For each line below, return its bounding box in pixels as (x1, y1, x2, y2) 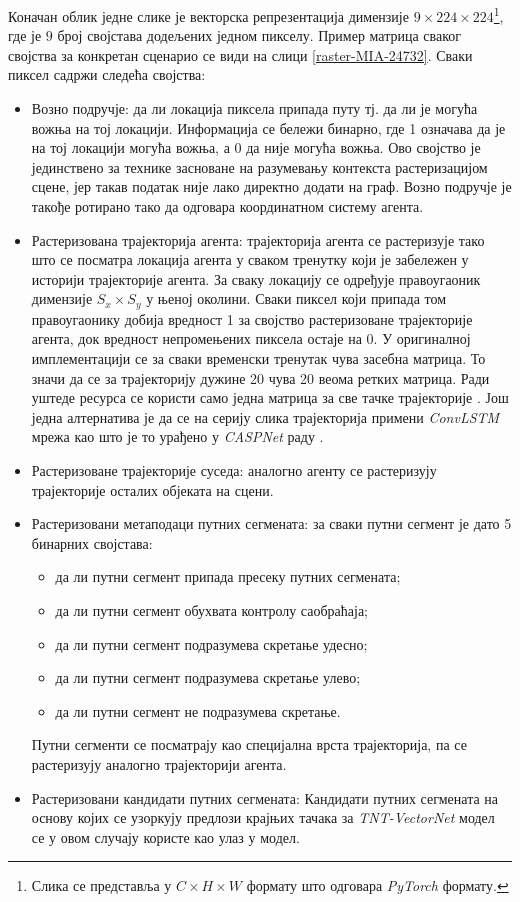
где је (8, 25, 42, 46)
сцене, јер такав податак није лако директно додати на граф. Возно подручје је (31, 176, 512, 197)
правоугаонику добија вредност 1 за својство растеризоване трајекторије (31, 308, 473, 329)
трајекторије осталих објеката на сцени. (31, 479, 274, 500)
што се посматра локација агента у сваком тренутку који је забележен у (31, 249, 469, 270)
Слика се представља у (31, 875, 172, 896)
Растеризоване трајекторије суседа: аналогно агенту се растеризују (31, 459, 437, 480)
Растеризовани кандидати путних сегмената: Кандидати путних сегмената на (31, 787, 499, 808)
